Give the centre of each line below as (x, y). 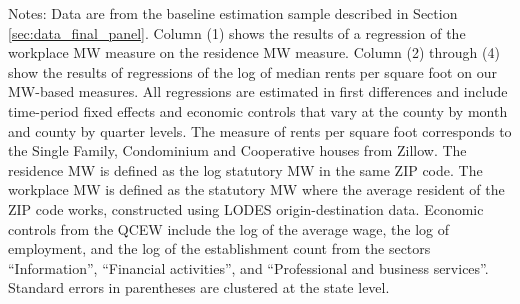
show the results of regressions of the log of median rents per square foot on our (252, 71)
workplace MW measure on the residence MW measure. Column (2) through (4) (254, 52)
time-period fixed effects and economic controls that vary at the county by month (258, 110)
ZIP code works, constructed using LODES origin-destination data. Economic (246, 208)
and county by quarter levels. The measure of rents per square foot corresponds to (260, 130)
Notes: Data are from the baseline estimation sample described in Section (233, 13)
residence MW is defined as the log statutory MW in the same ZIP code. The (245, 169)
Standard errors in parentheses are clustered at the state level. (199, 287)
